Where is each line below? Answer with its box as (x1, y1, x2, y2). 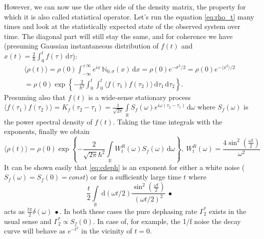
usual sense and (4, 215, 52, 226)
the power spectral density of (4, 116, 93, 126)
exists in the (209, 205, 247, 216)
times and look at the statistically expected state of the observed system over (4, 21, 241, 31)
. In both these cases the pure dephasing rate (59, 205, 198, 216)
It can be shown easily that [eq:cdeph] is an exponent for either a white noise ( (4, 161, 245, 172)
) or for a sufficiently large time (85, 171, 182, 182)
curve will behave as (4, 225, 65, 236)
